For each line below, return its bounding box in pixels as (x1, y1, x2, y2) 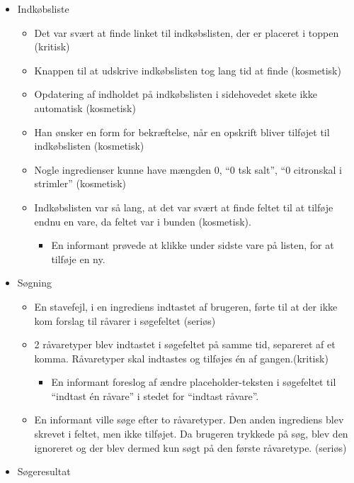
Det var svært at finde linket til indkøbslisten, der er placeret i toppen (34, 25, 339, 40)
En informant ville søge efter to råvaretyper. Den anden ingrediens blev (34, 412, 344, 427)
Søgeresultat (17, 464, 71, 479)
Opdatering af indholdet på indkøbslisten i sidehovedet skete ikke (34, 87, 317, 101)
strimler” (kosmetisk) (34, 176, 126, 191)
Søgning (17, 275, 52, 290)
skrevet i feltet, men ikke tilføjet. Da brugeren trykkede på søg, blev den (34, 426, 348, 441)
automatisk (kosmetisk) (34, 100, 136, 115)
